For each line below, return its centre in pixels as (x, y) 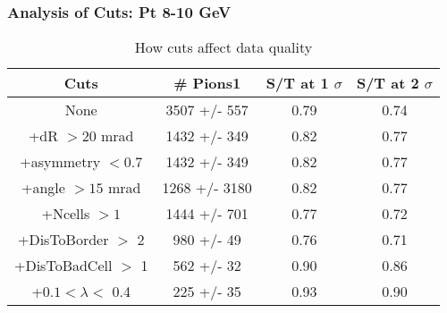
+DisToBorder (63, 240)
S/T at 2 (388, 83)
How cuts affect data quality (223, 47)
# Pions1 (207, 83)
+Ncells (66, 214)
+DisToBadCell (63, 266)
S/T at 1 (297, 83)
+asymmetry (60, 162)
